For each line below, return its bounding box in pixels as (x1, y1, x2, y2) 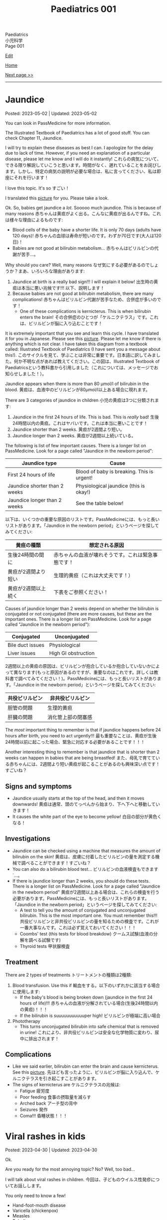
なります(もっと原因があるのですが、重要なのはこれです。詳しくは (18, 669, 154, 675)
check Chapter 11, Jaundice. (5, 135, 63, 141)
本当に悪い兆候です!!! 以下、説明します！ (21, 285, 105, 291)
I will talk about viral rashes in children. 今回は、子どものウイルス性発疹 (5, 1177, 152, 1183)
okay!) (76, 489, 91, 496)
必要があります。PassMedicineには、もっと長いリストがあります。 (12, 895, 150, 901)
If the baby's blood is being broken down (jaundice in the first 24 (19, 994, 153, 1000)
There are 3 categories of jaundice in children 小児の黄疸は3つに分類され (5, 397, 155, 404)
